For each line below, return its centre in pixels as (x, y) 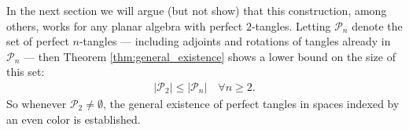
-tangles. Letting (291, 25)
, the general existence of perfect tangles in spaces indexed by (251, 103)
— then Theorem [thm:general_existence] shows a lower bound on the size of (210, 56)
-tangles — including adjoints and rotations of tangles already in (235, 41)
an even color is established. (74, 119)
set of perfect (38, 41)
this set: (26, 72)
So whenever (37, 103)
